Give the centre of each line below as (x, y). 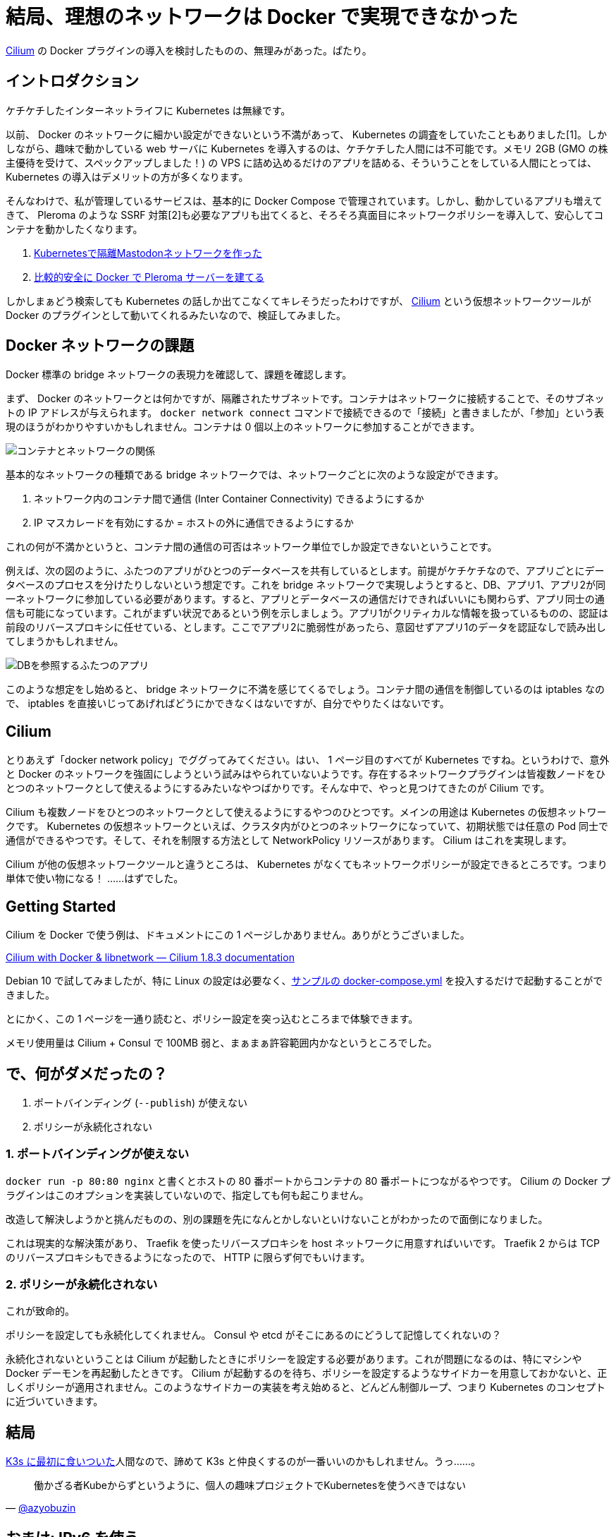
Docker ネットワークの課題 (100, 346)
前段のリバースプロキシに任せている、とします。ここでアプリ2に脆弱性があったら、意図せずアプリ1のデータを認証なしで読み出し (306, 627)
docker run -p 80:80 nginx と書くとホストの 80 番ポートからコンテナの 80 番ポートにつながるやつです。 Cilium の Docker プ (308, 1181)
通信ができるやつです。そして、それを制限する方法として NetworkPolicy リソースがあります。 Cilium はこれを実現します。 (289, 840)
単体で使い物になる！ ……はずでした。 (95, 879)
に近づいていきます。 (55, 1402)
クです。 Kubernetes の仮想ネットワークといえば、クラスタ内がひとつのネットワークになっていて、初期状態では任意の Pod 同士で (307, 826)
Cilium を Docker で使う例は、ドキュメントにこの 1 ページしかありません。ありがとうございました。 (238, 935)
